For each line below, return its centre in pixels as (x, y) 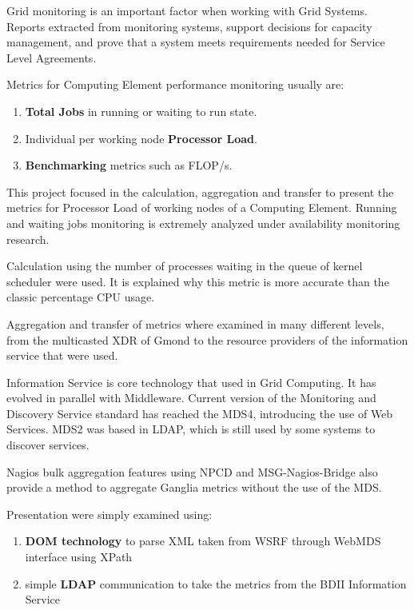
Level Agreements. (52, 57)
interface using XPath (79, 557)
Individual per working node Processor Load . (141, 138)
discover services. (48, 445)
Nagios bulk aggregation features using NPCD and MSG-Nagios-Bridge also (192, 471)
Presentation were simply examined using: (109, 514)
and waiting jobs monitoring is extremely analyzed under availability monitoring (203, 223)
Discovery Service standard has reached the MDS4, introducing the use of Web (200, 413)
